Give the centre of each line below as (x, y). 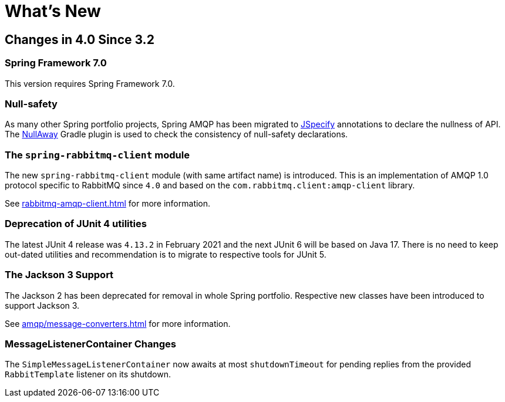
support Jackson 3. (42, 305)
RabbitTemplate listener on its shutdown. (88, 374)
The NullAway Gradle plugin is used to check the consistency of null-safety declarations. (176, 134)
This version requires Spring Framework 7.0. (90, 83)
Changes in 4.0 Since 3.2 (80, 39)
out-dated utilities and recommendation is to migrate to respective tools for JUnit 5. (166, 254)
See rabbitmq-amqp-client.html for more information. (108, 204)
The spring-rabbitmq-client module (97, 155)
